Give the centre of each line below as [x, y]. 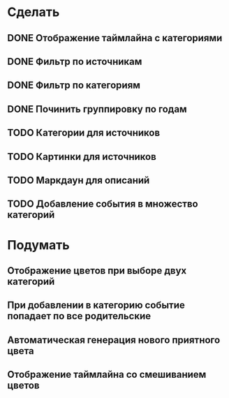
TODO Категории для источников [84, 133]
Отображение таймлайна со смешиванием [107, 375]
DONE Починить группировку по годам [97, 109]
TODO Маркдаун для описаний [79, 180]
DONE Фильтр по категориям [74, 86]
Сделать [34, 12]
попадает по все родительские [79, 316]
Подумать [38, 245]
